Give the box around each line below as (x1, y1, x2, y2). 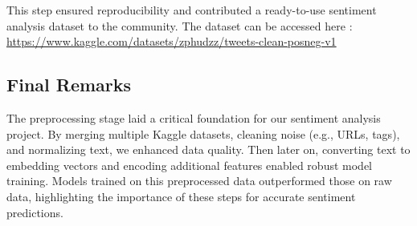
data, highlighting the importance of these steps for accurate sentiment (6, 188, 356, 204)
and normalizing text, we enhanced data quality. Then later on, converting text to (6, 141, 411, 158)
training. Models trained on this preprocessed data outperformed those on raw (6, 172, 392, 189)
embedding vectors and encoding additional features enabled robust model (6, 156, 372, 173)
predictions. (6, 204, 63, 220)
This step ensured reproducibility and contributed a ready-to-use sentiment (6, 2, 377, 18)
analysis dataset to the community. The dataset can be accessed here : (6, 17, 353, 34)
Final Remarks (6, 72, 132, 97)
